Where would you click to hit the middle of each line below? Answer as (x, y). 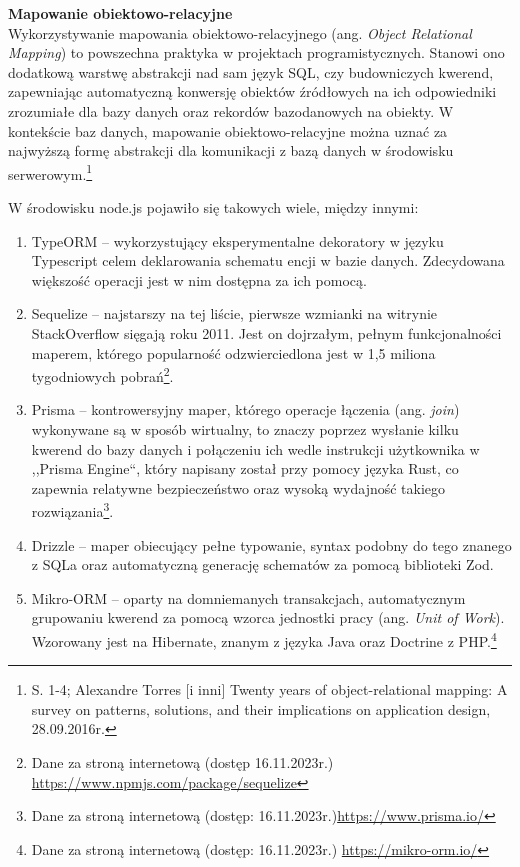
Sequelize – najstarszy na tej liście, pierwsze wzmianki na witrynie (234, 313)
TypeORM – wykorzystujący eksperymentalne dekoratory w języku (237, 240)
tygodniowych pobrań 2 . (102, 374)
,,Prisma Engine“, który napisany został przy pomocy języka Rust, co (245, 468)
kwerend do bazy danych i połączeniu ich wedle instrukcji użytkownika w (255, 448)
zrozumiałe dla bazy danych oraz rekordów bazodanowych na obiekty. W (231, 110)
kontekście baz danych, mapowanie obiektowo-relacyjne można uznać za (228, 130)
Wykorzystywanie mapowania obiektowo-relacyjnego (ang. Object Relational (240, 32)
